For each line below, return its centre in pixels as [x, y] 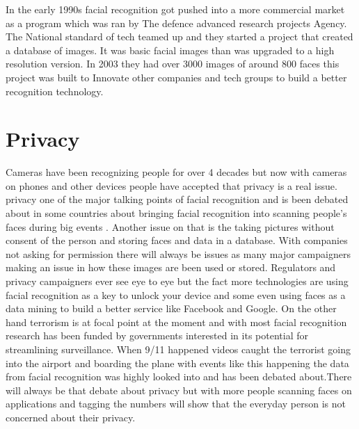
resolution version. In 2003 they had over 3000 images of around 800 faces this [173, 64]
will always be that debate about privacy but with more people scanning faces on [179, 390]
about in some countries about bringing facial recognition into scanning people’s [176, 213]
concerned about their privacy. [71, 417]
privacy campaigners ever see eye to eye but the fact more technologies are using [177, 281]
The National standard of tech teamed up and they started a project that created [179, 37]
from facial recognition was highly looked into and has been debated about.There [179, 377]
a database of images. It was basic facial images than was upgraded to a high [170, 50]
